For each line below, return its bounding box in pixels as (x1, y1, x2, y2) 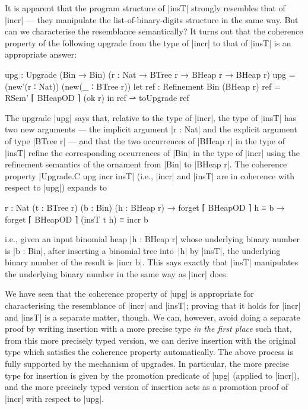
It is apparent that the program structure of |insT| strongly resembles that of (5, 2, 285, 14)
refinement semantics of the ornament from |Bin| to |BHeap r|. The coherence (5, 158, 287, 170)
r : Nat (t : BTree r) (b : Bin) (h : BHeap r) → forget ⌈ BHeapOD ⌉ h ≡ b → (5, 201, 285, 213)
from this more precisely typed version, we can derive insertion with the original (5, 334, 296, 346)
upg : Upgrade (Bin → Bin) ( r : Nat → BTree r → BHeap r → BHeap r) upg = (5, 68, 296, 80)
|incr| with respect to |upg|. (5, 392, 104, 404)
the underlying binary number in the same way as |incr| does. (5, 267, 228, 280)
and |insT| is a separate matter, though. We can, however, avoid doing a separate (5, 310, 300, 323)
